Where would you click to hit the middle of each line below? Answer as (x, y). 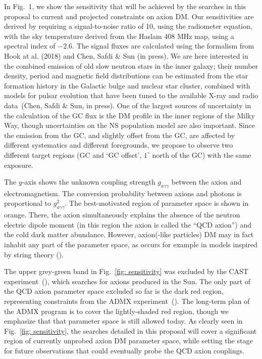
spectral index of (30, 46)
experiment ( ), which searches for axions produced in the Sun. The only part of (127, 281)
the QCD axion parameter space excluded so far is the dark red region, (114, 291)
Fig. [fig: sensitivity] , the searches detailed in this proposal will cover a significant (130, 330)
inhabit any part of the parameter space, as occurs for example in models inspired (131, 244)
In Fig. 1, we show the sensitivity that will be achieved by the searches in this (125, 6)
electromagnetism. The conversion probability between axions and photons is (123, 193)
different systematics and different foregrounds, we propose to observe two (119, 145)
